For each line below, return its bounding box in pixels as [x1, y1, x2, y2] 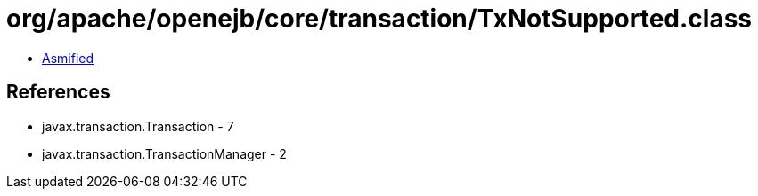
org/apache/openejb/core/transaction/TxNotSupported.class [6, 4, 753, 34]
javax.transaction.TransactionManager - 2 [42, 145, 287, 161]
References [6, 81, 110, 104]
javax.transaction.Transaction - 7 [42, 118, 234, 134]
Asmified [42, 50, 94, 66]
